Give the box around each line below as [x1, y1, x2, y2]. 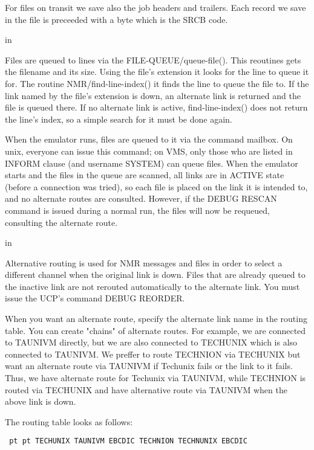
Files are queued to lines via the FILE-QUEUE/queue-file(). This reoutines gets [5, 53, 301, 66]
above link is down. [5, 395, 76, 408]
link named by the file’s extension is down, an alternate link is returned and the [5, 89, 301, 101]
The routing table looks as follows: [5, 415, 133, 428]
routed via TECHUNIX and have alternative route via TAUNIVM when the [5, 383, 287, 396]
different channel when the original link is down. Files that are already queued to [5, 268, 306, 281]
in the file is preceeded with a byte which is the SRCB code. [5, 13, 228, 25]
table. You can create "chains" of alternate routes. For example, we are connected [5, 324, 306, 336]
